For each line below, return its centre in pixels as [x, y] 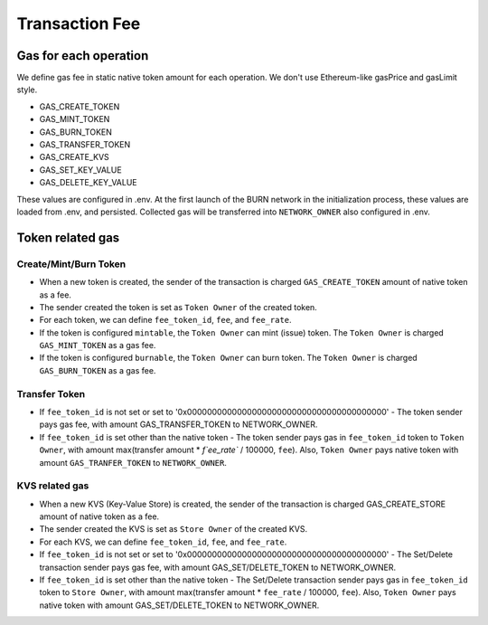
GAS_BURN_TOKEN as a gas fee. [98, 370]
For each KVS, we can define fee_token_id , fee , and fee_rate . [163, 542]
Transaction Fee [79, 24]
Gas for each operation [83, 56]
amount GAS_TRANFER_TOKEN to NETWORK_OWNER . [133, 462]
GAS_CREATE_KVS [75, 157]
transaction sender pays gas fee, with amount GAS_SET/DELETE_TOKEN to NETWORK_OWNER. [218, 567]
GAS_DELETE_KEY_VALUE [88, 183]
